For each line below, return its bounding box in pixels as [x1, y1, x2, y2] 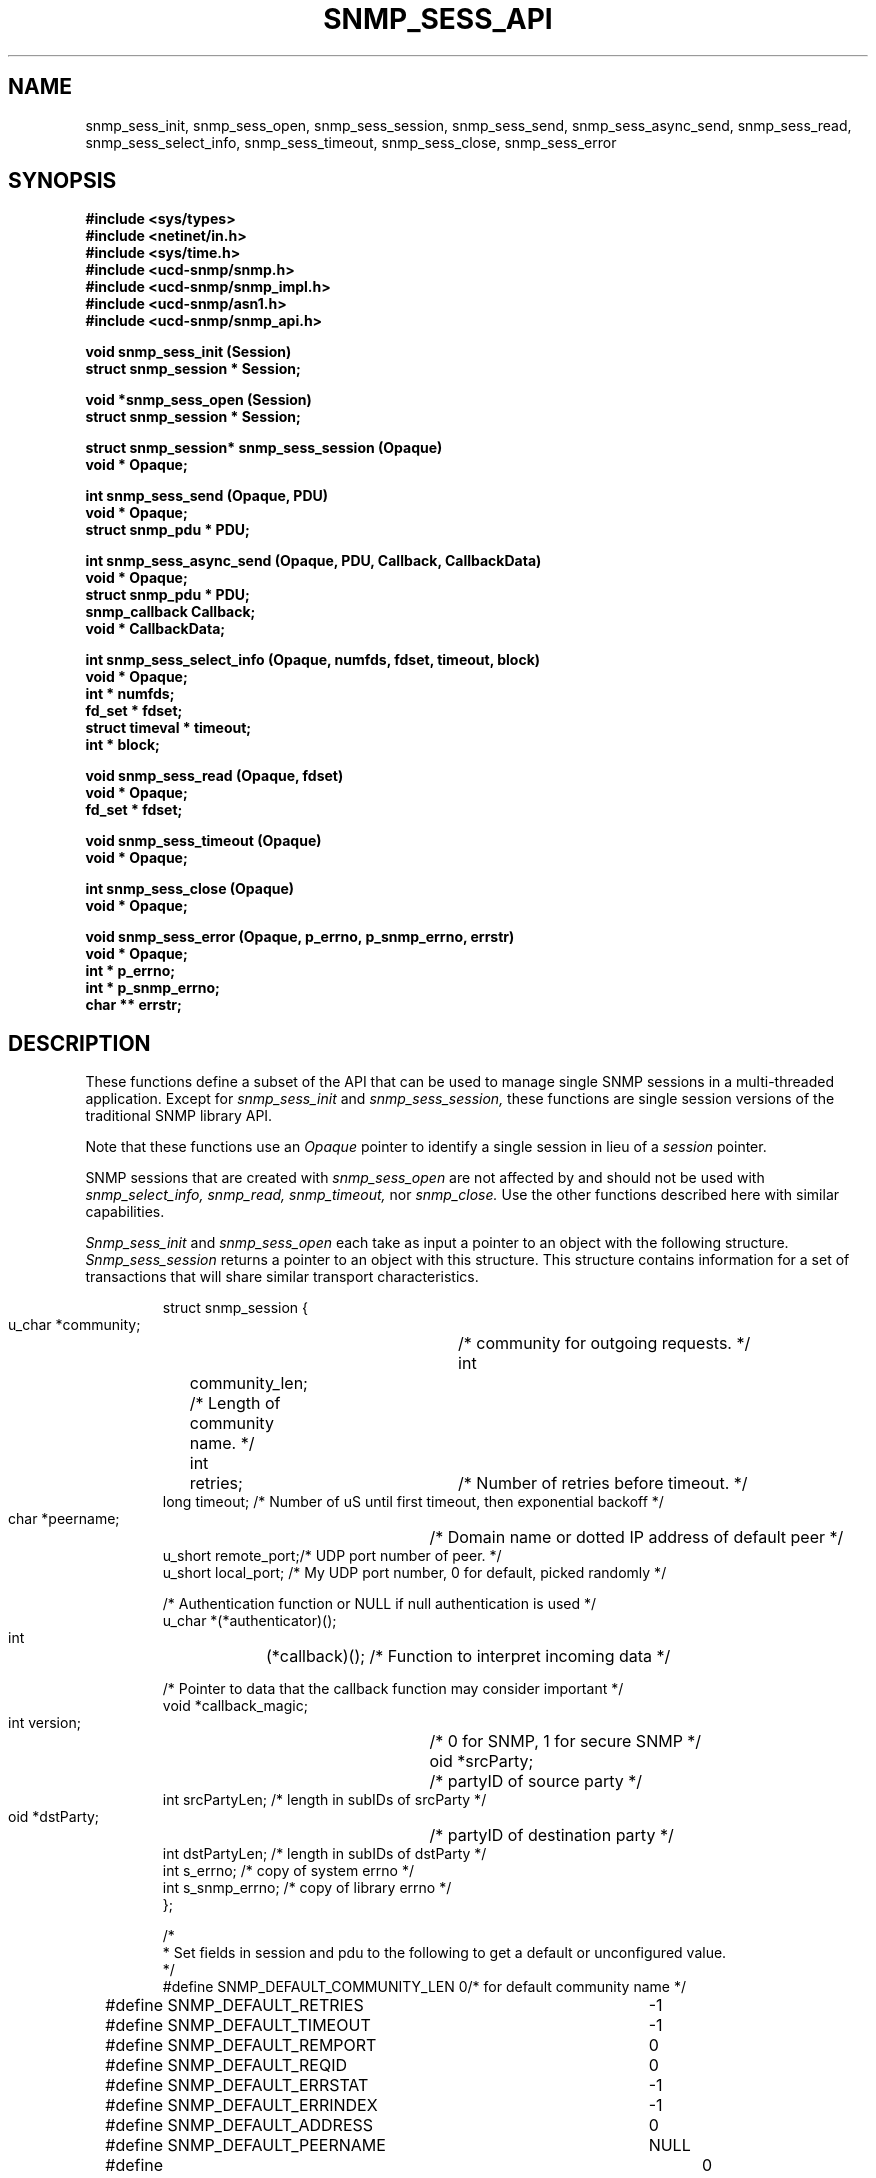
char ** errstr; [85, 996, 182, 1014]
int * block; [85, 736, 160, 754]
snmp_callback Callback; [85, 603, 256, 621]
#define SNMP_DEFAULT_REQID [105, 2055, 347, 2076]
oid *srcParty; [429, 1751, 534, 1772]
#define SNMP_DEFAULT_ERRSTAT [105, 2075, 369, 2096]
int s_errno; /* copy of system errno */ [162, 1862, 414, 1880]
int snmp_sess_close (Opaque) [85, 880, 295, 898]
